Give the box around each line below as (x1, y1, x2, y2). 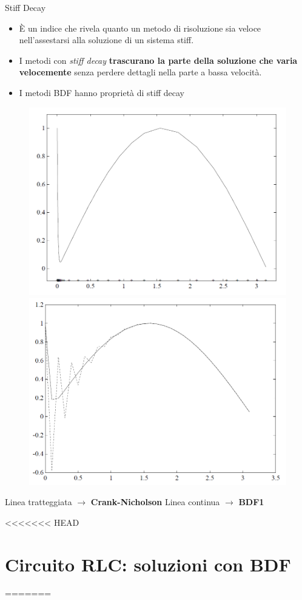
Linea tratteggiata (5, 495, 72, 508)
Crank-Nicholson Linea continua (90, 495, 220, 508)
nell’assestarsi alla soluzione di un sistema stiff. (19, 33, 194, 46)
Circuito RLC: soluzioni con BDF (5, 551, 291, 576)
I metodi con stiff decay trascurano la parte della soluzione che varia (19, 53, 298, 66)
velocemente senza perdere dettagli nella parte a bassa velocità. (19, 66, 262, 78)
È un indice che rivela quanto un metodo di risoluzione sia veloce (19, 21, 261, 34)
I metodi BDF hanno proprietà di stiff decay (19, 86, 184, 98)
